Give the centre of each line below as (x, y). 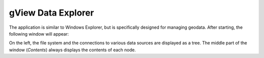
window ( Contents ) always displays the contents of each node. (73, 50)
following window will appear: (39, 34)
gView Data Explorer (52, 13)
